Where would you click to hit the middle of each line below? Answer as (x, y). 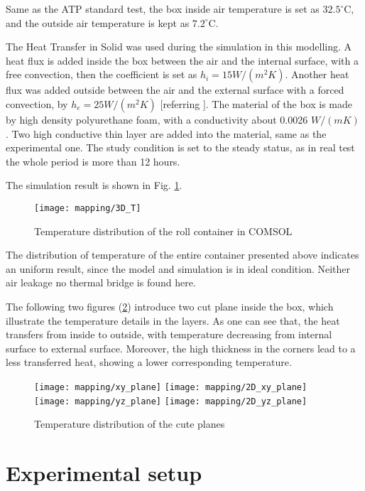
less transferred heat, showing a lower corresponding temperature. (149, 362)
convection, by (37, 103)
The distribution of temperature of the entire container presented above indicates (182, 255)
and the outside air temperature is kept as (98, 22)
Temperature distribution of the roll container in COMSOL (163, 231)
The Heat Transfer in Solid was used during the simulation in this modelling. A (179, 47)
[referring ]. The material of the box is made (256, 103)
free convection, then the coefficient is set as (102, 74)
